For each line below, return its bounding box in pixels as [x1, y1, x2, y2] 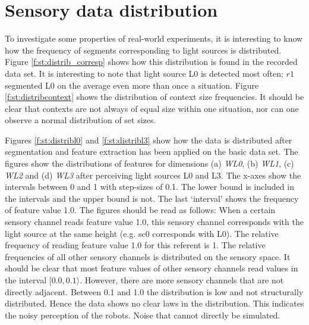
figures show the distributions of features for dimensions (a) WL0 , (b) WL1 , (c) [5, 157, 294, 170]
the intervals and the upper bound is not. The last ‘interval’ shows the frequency [5, 192, 299, 204]
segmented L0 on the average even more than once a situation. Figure [5, 79, 259, 91]
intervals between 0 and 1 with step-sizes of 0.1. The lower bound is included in [5, 180, 294, 193]
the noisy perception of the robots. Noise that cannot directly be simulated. [5, 308, 280, 321]
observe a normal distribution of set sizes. [5, 114, 156, 126]
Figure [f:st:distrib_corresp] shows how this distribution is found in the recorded [5, 55, 298, 68]
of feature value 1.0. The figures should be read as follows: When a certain [5, 204, 276, 216]
